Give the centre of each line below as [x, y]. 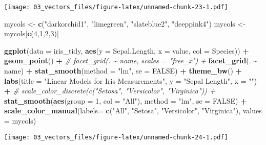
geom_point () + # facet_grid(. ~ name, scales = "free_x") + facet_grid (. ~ [131, 61]
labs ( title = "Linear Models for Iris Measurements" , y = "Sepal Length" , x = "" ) [131, 80]
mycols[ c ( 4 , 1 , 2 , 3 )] [32, 33]
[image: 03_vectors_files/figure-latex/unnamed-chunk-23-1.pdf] [116, 7]
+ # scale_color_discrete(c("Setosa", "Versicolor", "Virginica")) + [110, 91]
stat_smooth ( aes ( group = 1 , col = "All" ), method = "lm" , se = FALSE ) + [126, 100]
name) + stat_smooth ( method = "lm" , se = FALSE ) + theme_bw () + [123, 71]
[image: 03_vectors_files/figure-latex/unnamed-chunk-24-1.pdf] [116, 137]
